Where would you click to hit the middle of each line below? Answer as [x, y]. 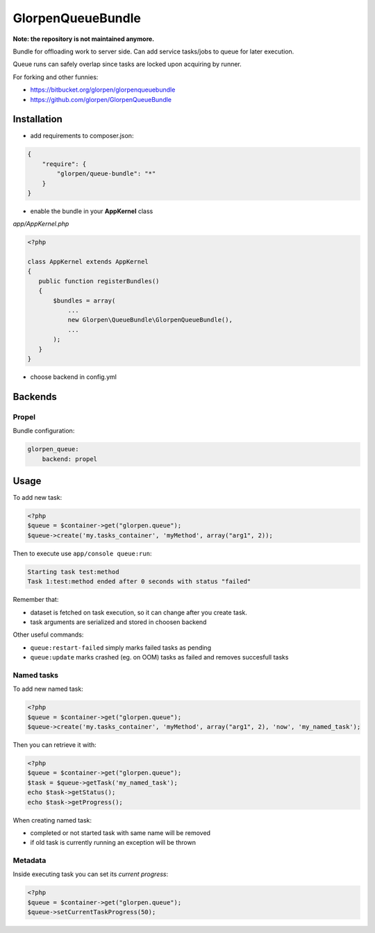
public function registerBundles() [99, 281]
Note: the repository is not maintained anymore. [84, 39]
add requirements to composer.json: [82, 136]
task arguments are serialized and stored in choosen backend [118, 622]
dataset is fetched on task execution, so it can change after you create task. [139, 612]
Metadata [30, 861]
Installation [37, 119]
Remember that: [36, 600]
